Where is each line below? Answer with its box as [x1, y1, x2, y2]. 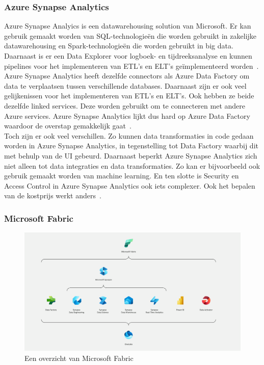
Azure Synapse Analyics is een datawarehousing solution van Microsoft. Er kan [4, 20, 251, 31]
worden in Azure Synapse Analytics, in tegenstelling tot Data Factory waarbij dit [4, 140, 258, 151]
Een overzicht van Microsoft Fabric [24, 353, 134, 363]
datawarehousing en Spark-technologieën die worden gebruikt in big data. [4, 40, 233, 51]
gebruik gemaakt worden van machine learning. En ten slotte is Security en [4, 170, 239, 181]
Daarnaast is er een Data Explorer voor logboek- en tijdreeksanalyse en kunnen [4, 50, 252, 61]
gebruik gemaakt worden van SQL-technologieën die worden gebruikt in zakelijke [4, 30, 257, 41]
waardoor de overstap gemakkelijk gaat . [4, 120, 131, 131]
